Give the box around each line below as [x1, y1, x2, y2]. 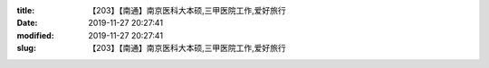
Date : [16, 18, 38, 29]
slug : [16, 43, 36, 54]
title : [16, 5, 35, 15]
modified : [16, 30, 54, 40]
